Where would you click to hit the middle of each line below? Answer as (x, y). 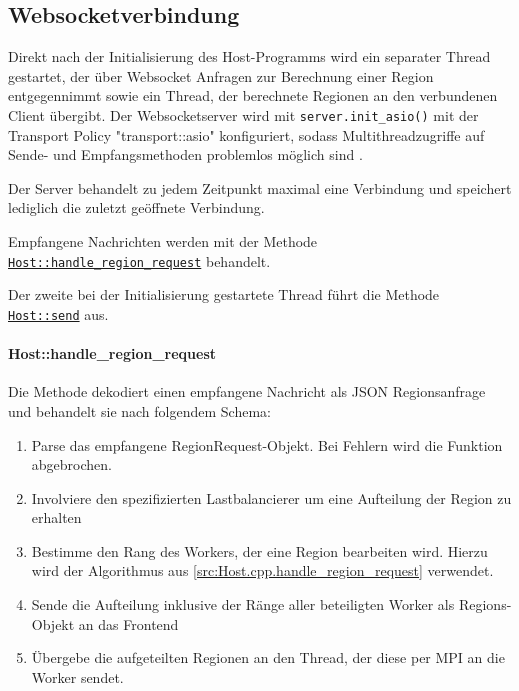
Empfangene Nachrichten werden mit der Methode (163, 241)
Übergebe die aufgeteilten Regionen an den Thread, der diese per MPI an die (268, 657)
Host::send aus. (58, 313)
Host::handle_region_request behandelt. (139, 260)
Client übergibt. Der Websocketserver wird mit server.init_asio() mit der (243, 114)
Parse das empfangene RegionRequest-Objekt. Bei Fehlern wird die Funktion (267, 444)
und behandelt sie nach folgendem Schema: (139, 410)
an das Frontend (128, 623)
